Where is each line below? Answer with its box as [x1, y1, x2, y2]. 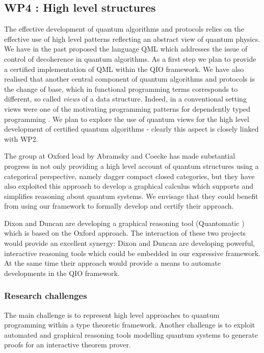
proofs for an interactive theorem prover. [4, 339, 131, 350]
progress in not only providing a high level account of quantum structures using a [4, 160, 259, 171]
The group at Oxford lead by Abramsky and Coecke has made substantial [4, 150, 235, 161]
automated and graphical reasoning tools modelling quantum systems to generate [4, 329, 258, 340]
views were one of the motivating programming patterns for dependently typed [4, 103, 250, 114]
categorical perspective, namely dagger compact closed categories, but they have [4, 170, 255, 181]
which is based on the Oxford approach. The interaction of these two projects [4, 228, 246, 238]
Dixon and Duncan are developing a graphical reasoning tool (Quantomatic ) [4, 217, 245, 228]
